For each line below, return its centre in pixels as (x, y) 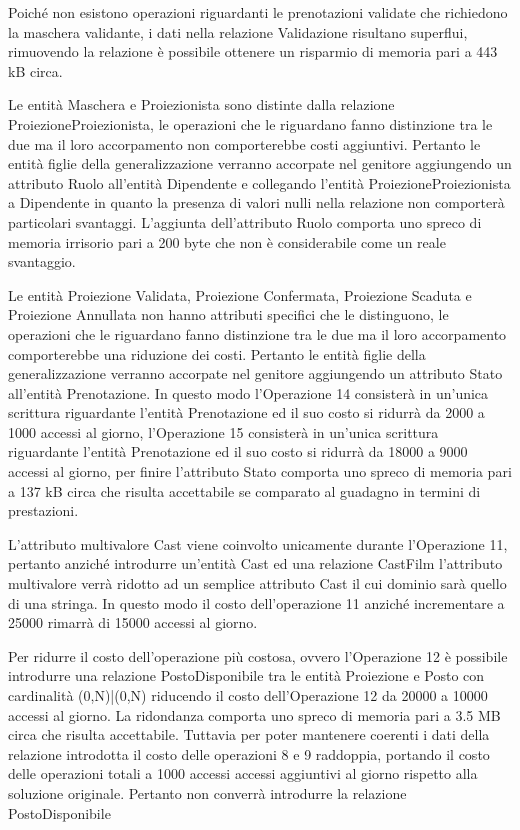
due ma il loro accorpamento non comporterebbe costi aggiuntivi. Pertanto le (244, 143)
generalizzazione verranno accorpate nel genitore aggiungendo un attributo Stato (255, 373)
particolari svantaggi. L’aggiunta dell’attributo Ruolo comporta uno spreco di (245, 221)
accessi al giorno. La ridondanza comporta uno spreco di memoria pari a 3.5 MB (254, 714)
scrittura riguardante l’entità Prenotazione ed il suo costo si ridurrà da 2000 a (246, 412)
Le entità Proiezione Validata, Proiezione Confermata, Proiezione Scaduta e (240, 294)
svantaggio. (42, 261)
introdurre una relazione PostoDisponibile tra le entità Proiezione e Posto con (246, 675)
